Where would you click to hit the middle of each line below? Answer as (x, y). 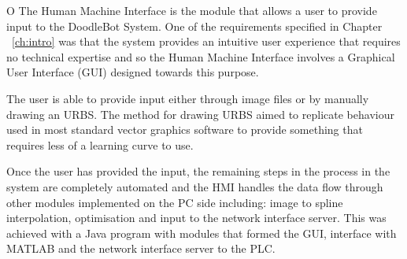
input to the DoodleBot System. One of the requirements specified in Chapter (194, 26)
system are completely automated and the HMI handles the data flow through (195, 186)
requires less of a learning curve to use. (100, 144)
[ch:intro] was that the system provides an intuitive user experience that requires (206, 41)
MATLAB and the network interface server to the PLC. (141, 248)
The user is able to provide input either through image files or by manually (188, 98)
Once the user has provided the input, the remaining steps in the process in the (198, 171)
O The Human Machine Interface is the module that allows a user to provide (192, 10)
